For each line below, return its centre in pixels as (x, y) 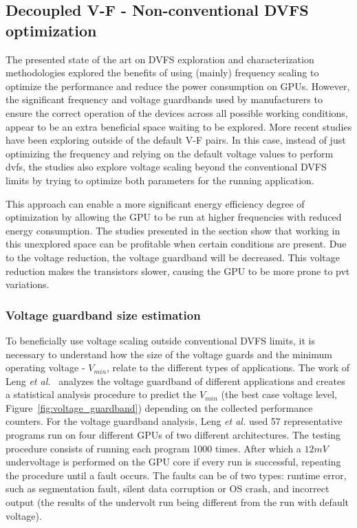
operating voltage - (45, 367)
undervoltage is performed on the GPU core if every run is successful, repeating (173, 462)
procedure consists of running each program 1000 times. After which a (153, 448)
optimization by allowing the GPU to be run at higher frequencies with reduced (174, 217)
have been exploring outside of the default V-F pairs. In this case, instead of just (176, 140)
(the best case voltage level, (279, 394)
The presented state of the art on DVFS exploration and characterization (160, 59)
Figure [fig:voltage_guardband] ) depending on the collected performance (159, 407)
